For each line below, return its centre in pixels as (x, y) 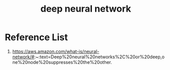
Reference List (36, 37)
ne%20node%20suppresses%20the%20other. (62, 62)
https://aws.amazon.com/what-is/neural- (56, 51)
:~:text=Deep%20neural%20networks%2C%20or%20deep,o (99, 57)
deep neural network (86, 9)
